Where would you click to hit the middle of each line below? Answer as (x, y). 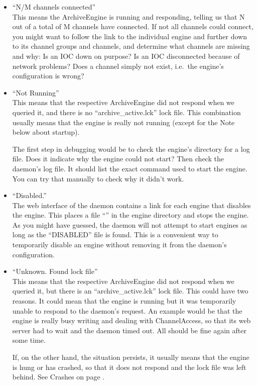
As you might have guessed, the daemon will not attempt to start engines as (130, 224)
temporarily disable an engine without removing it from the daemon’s (119, 245)
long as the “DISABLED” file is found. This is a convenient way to (115, 234)
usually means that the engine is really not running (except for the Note (123, 122)
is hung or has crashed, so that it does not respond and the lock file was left (129, 367)
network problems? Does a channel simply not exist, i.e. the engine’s (118, 66)
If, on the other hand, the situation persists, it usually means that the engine (131, 357)
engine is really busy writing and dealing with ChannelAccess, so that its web (132, 320)
